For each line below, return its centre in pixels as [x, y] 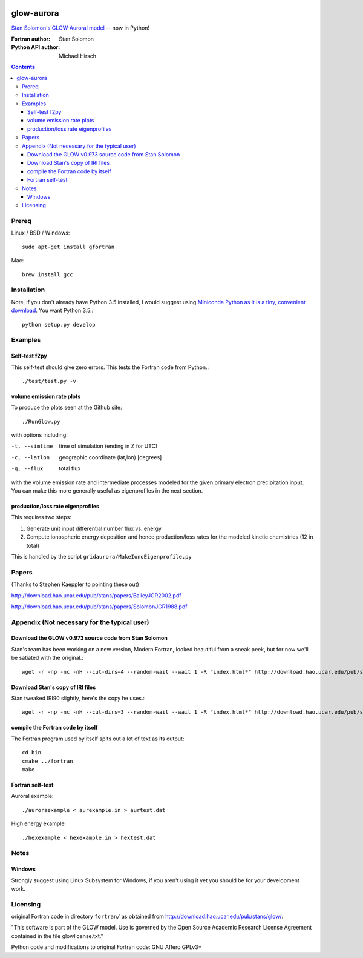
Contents [23, 67]
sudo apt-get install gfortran [68, 247]
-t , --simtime [32, 446]
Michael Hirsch [78, 56]
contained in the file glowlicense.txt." [57, 936]
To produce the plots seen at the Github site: [67, 407]
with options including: [39, 435]
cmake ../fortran [47, 761]
